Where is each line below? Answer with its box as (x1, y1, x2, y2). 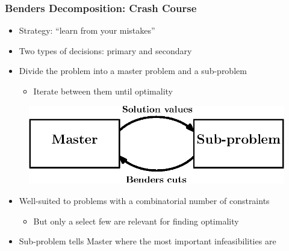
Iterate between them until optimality (33, 85, 173, 97)
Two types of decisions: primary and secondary (19, 44, 192, 57)
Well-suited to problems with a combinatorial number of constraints (19, 194, 270, 206)
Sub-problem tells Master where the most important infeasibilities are (19, 235, 276, 247)
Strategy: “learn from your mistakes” (19, 24, 155, 37)
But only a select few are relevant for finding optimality (33, 214, 239, 227)
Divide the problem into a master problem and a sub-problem (19, 64, 247, 77)
